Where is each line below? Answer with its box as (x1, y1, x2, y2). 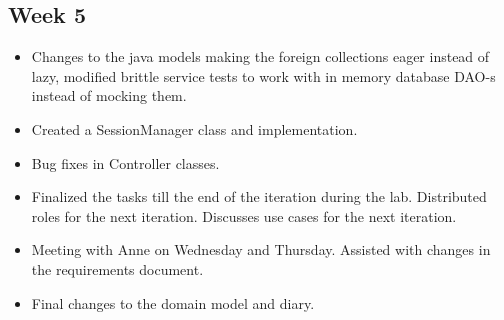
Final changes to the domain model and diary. (31, 292, 315, 313)
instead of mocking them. (31, 85, 187, 106)
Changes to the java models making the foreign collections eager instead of (31, 46, 490, 67)
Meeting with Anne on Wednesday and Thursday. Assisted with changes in (31, 239, 491, 260)
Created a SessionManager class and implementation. (31, 118, 358, 139)
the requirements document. (31, 258, 204, 279)
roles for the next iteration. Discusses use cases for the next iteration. (31, 205, 457, 226)
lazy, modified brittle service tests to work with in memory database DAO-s (31, 65, 496, 86)
